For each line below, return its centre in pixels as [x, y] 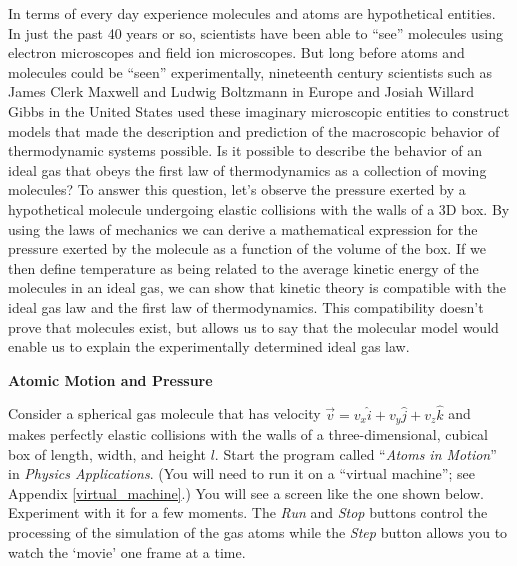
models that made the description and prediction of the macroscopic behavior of [254, 130]
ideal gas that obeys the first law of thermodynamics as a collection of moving [247, 169]
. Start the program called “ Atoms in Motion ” [355, 453]
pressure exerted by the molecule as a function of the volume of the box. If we [247, 248]
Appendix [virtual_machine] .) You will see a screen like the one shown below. [246, 492]
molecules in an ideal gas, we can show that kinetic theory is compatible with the [257, 287]
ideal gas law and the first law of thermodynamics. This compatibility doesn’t [246, 306]
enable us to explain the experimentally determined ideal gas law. [209, 346]
